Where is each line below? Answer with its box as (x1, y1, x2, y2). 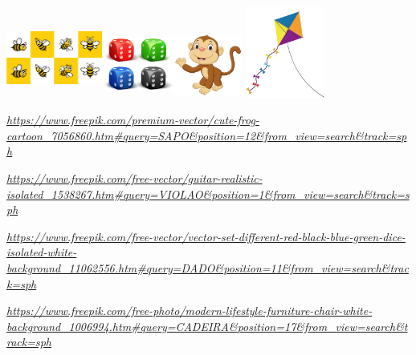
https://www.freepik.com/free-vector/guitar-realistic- (6, 170, 263, 187)
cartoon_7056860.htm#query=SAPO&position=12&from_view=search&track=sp (6, 127, 407, 143)
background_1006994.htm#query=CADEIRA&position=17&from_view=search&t (6, 317, 408, 334)
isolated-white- (6, 244, 77, 260)
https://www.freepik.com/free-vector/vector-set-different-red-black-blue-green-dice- (6, 228, 406, 244)
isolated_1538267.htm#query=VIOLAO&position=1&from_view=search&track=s (6, 185, 410, 202)
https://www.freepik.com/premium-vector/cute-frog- (6, 111, 259, 128)
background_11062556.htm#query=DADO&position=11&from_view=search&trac (6, 260, 409, 276)
